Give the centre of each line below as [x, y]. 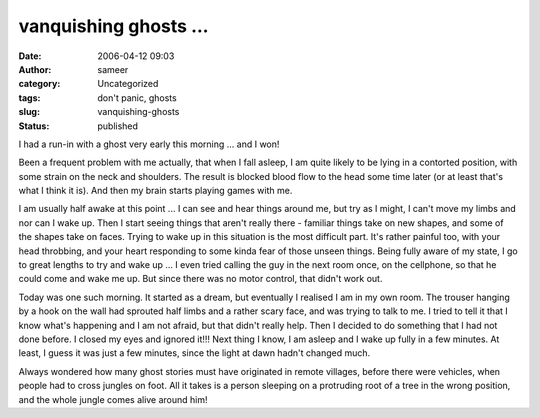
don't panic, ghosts [137, 97]
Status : [34, 126]
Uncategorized [128, 84]
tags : [29, 97]
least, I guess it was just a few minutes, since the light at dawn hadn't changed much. [194, 353]
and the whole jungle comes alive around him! [113, 399]
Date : [30, 56]
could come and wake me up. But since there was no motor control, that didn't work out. [200, 279]
